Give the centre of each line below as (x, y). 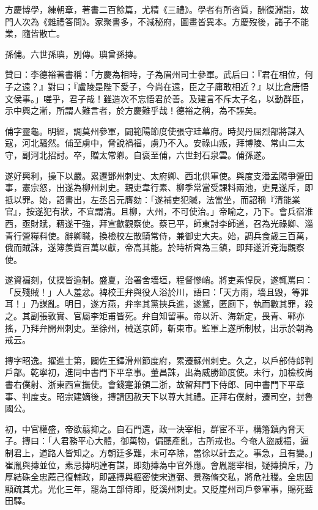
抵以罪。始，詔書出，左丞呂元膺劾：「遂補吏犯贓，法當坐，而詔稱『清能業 (153, 199)
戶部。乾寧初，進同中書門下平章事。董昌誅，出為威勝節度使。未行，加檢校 (155, 372)
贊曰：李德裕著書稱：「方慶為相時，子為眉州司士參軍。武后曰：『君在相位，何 (159, 74)
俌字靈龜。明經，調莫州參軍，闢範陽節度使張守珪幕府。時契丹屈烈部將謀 (150, 131)
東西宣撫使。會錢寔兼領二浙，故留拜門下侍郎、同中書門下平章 (180, 384)
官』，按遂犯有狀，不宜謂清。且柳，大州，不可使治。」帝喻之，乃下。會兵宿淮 (159, 211)
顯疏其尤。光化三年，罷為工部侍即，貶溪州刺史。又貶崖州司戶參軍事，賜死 (155, 488)
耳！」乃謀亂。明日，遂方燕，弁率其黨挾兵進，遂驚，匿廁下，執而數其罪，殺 (159, 304)
